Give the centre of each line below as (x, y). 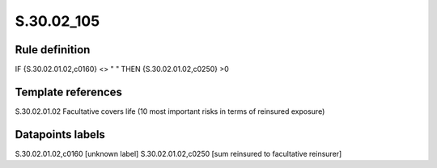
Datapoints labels (60, 134)
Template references (69, 92)
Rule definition (53, 50)
